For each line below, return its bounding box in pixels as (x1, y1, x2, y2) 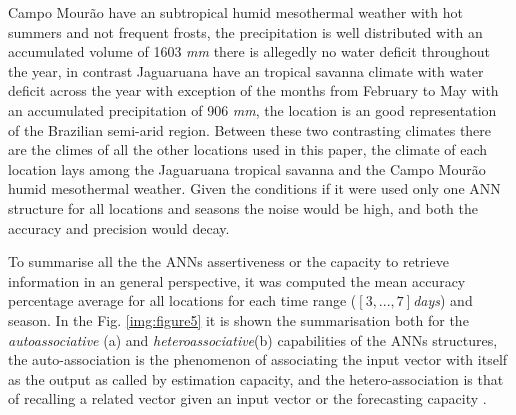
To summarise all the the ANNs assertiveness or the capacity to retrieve (8, 251, 449, 272)
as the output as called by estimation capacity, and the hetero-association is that (8, 368, 504, 389)
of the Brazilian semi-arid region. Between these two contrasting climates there (8, 119, 492, 140)
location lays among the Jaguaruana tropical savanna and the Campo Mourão (8, 158, 486, 179)
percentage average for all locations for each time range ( (8, 290, 357, 311)
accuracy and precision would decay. (8, 217, 230, 238)
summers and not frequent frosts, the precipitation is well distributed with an (8, 21, 483, 42)
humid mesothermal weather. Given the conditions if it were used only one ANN (8, 178, 501, 199)
